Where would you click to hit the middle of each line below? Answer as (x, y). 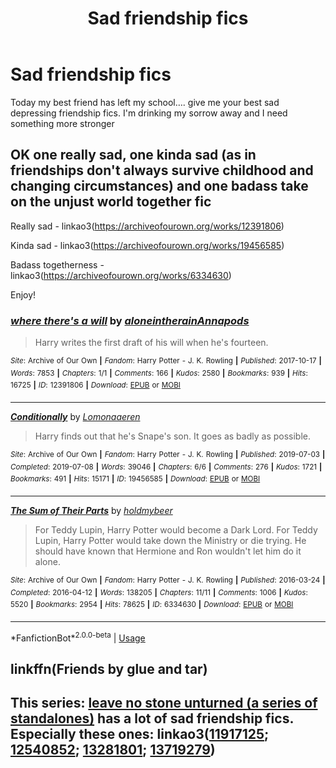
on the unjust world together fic (111, 202)
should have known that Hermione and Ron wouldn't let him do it (168, 551)
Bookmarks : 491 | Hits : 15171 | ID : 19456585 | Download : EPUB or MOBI (135, 479)
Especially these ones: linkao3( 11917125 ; (140, 734)
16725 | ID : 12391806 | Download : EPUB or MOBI (95, 385)
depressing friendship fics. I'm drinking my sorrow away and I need (149, 113)
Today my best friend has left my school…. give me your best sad (145, 102)
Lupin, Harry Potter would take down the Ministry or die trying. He (170, 540)
